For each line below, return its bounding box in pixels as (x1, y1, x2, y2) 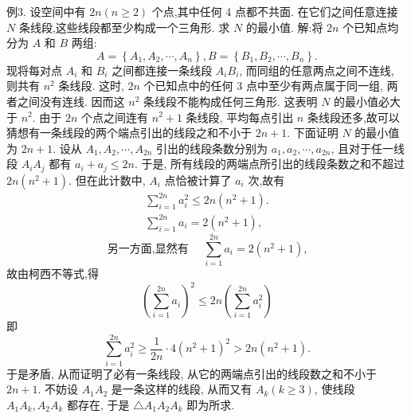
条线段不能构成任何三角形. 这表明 (143, 92, 318, 109)
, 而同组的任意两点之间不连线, (239, 61, 394, 78)
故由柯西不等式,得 (6, 264, 99, 281)
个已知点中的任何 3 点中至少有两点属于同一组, (143, 77, 383, 94)
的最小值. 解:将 (245, 18, 323, 35)
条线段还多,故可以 (307, 108, 400, 125)
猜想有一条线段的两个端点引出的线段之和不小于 (6, 124, 252, 141)
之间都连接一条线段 (112, 61, 213, 78)
